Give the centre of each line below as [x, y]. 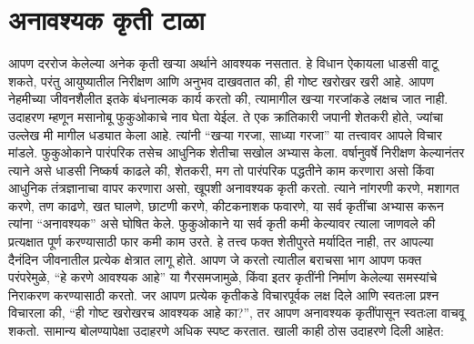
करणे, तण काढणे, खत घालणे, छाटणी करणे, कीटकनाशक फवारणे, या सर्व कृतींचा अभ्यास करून [226, 205]
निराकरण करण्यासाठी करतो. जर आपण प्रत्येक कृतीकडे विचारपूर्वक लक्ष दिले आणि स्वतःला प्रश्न [224, 294]
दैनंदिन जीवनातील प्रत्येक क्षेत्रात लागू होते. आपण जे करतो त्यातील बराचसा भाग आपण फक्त [215, 259]
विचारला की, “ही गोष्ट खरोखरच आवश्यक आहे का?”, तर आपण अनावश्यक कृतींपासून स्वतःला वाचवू [237, 313]
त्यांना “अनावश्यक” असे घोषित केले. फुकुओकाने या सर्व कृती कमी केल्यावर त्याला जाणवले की [222, 223]
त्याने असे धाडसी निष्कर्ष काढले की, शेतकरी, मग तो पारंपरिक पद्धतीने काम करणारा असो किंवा [222, 170]
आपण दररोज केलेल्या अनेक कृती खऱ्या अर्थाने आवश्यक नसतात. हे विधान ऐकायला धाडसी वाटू [223, 63]
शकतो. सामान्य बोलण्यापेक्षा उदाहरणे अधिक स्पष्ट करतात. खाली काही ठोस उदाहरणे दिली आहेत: [226, 331]
